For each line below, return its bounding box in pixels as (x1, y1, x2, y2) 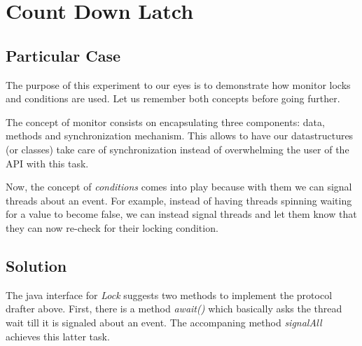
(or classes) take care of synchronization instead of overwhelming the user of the (6, 141, 349, 156)
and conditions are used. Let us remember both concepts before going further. (6, 91, 340, 106)
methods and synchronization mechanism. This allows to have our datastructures (6, 128, 354, 143)
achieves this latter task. (6, 328, 110, 343)
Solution (6, 254, 67, 276)
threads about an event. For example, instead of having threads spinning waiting (6, 193, 352, 207)
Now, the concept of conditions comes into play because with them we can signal (6, 179, 352, 194)
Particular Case (6, 44, 120, 66)
